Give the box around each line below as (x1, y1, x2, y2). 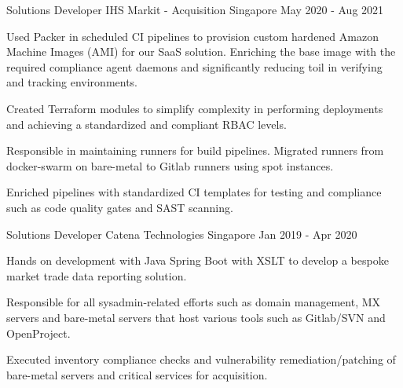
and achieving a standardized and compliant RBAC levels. (6, 115, 287, 132)
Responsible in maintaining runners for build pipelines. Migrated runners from (6, 142, 384, 159)
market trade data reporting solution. (6, 267, 187, 284)
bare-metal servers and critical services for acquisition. (6, 366, 268, 383)
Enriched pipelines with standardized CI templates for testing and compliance (6, 184, 382, 200)
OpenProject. (6, 324, 71, 341)
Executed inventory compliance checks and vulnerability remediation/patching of (6, 351, 396, 368)
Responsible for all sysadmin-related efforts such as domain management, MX (6, 294, 381, 310)
